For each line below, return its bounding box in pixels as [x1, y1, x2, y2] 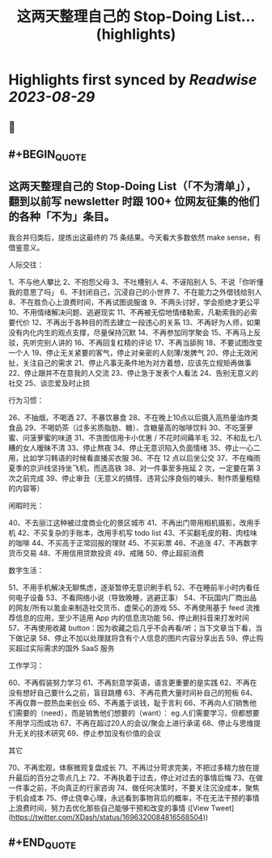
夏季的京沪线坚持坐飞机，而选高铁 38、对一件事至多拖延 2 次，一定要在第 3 [8, 463, 261, 473]
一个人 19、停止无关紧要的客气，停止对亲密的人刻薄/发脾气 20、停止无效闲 [8, 347, 258, 357]
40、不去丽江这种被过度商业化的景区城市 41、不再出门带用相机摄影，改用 [8, 517, 254, 527]
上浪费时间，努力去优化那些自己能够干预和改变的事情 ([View [8, 803, 210, 813]
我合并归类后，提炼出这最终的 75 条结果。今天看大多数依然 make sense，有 [8, 232, 261, 242]
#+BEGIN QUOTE [8, 147, 87, 164]
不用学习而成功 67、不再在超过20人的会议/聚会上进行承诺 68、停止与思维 [8, 718, 254, 728]
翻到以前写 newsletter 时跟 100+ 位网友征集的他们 [8, 194, 260, 208]
